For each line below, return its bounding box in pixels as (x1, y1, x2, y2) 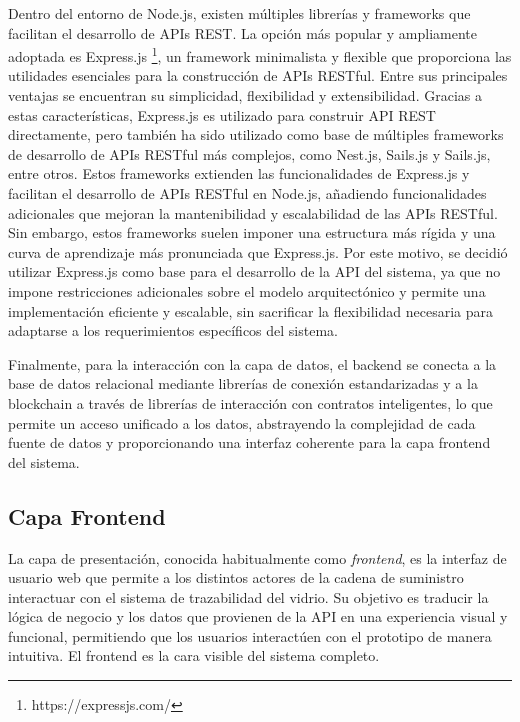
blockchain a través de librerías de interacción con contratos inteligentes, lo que (8, 392, 493, 413)
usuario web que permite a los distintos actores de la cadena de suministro (8, 567, 464, 588)
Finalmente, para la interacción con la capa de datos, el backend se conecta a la (8, 353, 497, 374)
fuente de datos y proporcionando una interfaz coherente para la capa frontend (8, 432, 491, 453)
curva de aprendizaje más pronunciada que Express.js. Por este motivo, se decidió (8, 241, 508, 262)
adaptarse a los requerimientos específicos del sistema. (8, 320, 338, 341)
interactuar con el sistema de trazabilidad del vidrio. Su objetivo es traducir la (8, 586, 489, 607)
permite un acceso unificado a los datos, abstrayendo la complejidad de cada (8, 412, 476, 433)
